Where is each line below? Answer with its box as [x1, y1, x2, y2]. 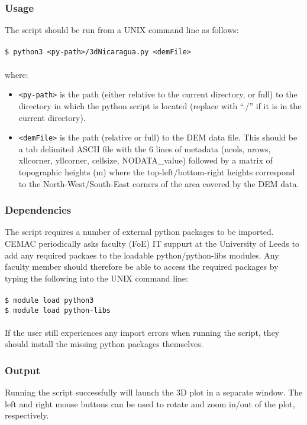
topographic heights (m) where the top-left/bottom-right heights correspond [18, 165, 295, 178]
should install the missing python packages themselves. [5, 338, 203, 350]
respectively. [5, 409, 49, 421]
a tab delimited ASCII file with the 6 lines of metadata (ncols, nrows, [18, 142, 271, 155]
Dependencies [5, 202, 72, 217]
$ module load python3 [5, 296, 94, 305]
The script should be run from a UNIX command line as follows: [5, 24, 239, 36]
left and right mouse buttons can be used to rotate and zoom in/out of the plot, [5, 397, 295, 410]
